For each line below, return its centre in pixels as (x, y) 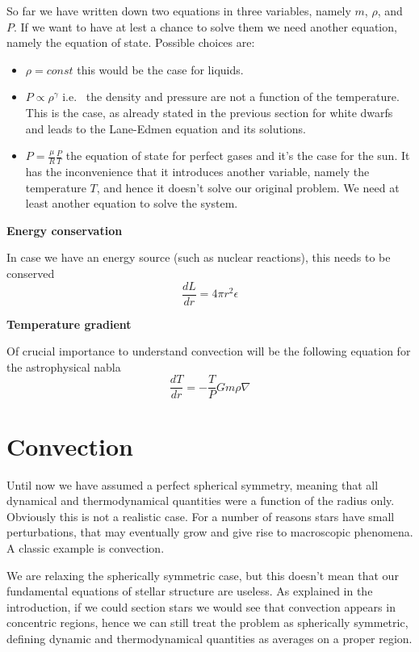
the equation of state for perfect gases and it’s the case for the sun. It (238, 156)
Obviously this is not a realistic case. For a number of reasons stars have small (201, 516)
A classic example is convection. (86, 547)
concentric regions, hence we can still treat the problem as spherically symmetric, (207, 623)
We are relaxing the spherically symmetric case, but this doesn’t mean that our (203, 575)
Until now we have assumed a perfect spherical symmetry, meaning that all (193, 484)
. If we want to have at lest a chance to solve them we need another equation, (205, 26)
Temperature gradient (69, 324)
